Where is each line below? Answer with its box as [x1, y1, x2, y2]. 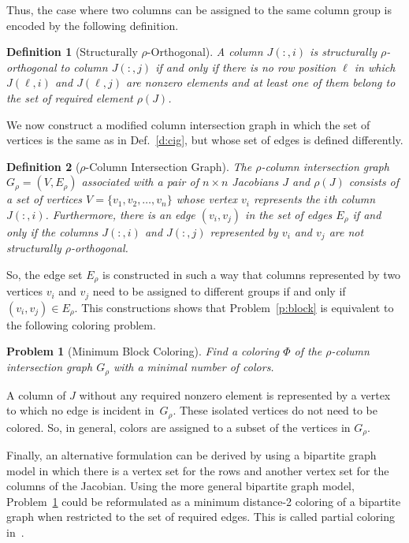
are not [329, 223, 364, 240]
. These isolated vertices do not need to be [173, 402, 378, 418]
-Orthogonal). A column [147, 43, 263, 60]
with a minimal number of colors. [113, 359, 274, 375]
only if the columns [6, 223, 99, 240]
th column [327, 191, 376, 207]
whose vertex [176, 191, 237, 207]
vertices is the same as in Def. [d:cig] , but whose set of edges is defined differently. [6, 132, 403, 148]
